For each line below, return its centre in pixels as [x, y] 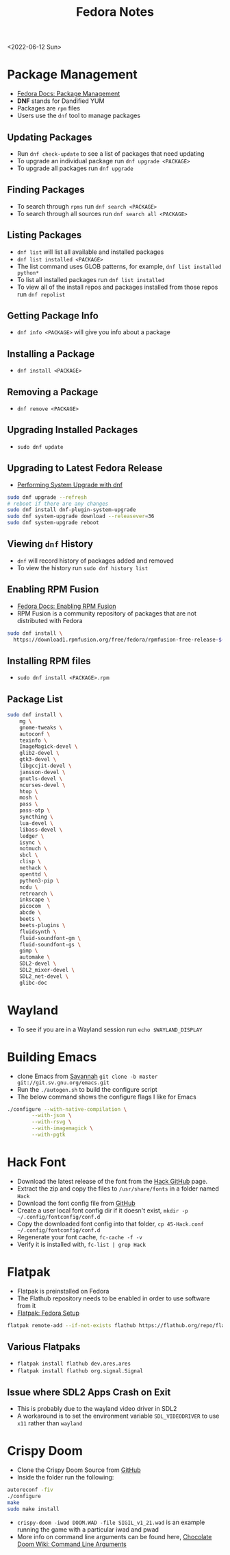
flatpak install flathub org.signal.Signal [80, 1371]
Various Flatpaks [44, 1347]
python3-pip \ [39, 880]
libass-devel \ [41, 830]
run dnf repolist [41, 294]
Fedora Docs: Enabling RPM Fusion [66, 606]
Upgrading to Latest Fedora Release [85, 468]
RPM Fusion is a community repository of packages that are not [107, 613]
